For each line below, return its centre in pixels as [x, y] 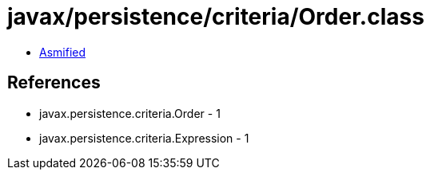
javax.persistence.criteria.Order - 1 [130, 113]
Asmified [63, 52]
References [54, 83]
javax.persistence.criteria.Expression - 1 [144, 138]
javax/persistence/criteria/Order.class [216, 17]
